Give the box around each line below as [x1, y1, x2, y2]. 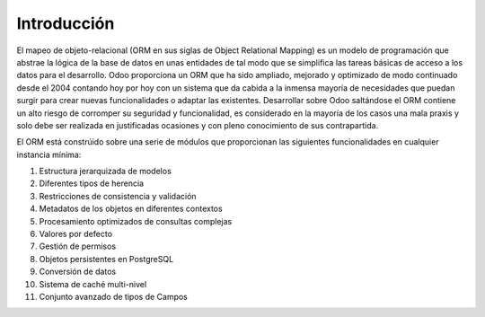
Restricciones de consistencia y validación [39, 190, 197, 201]
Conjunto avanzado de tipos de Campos [39, 291, 189, 302]
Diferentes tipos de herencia [39, 178, 144, 189]
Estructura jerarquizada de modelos [39, 166, 172, 177]
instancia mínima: [16, 149, 82, 160]
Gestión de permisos [39, 241, 117, 251]
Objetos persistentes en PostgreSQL [39, 253, 174, 264]
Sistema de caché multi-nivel [39, 278, 147, 289]
